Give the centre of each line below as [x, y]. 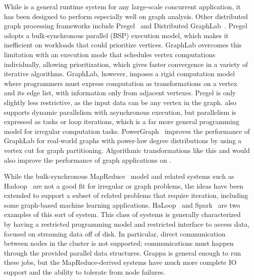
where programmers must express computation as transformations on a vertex [121, 83]
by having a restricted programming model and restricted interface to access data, [127, 224]
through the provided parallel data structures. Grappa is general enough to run [123, 252]
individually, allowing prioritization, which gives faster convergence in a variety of [126, 64]
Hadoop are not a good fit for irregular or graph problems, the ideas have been [124, 185]
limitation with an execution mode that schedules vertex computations [110, 54]
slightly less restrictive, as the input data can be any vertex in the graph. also [120, 102]
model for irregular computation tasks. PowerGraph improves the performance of [127, 131]
